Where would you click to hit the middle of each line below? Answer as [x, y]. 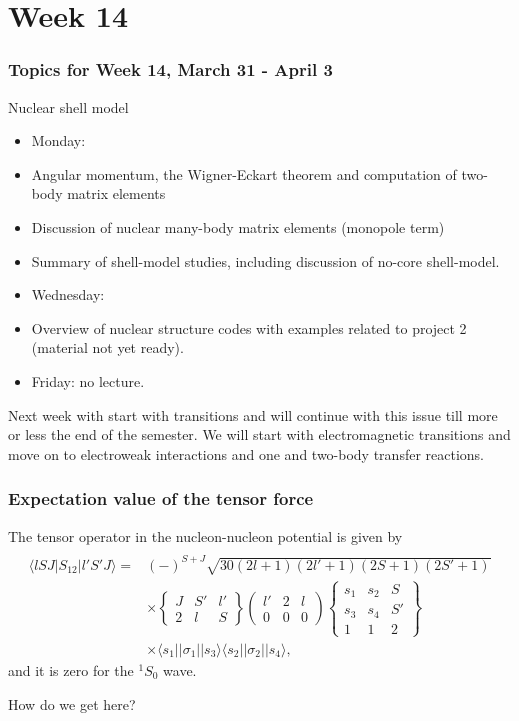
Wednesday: [68, 294]
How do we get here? [72, 703]
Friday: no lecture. [88, 380]
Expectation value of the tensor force [161, 498]
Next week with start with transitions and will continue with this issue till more [253, 414]
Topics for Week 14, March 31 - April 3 [170, 69]
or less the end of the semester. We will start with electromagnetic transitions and [259, 434]
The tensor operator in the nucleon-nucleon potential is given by [205, 535]
